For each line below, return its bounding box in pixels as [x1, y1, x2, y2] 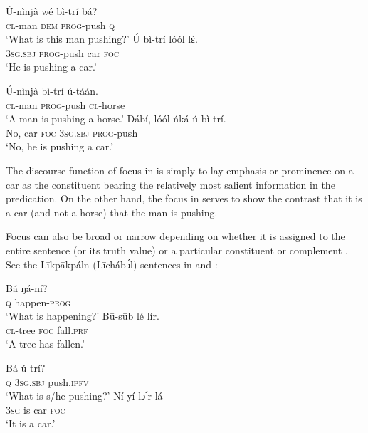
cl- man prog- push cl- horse [6, 97, 125, 112]
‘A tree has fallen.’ [6, 336, 85, 351]
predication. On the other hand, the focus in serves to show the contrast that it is [6, 191, 362, 206]
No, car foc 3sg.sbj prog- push [6, 125, 138, 140]
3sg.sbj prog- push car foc [6, 45, 120, 60]
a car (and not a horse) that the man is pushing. [6, 204, 218, 219]
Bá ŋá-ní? [6, 281, 48, 296]
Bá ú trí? [6, 360, 46, 375]
